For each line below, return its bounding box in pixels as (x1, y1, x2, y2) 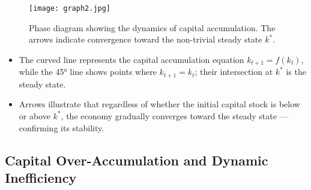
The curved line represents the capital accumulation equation (19, 53, 244, 65)
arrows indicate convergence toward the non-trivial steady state (29, 33, 262, 46)
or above (19, 109, 50, 122)
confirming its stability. (19, 121, 104, 134)
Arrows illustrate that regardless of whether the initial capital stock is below (19, 98, 300, 110)
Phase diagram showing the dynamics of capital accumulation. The (29, 21, 276, 34)
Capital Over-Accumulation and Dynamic (5, 150, 268, 169)
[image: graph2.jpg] (29, 4, 111, 13)
